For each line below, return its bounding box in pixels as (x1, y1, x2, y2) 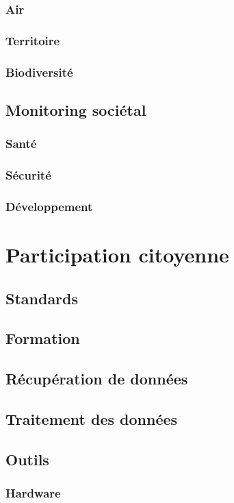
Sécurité (5, 167, 51, 184)
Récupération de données (5, 368, 188, 389)
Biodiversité (5, 63, 73, 80)
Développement (5, 197, 93, 214)
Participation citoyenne (5, 241, 229, 269)
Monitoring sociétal (5, 99, 146, 120)
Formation (5, 328, 80, 349)
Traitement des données (5, 408, 178, 429)
